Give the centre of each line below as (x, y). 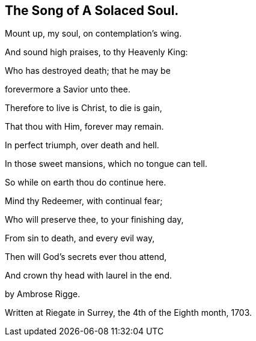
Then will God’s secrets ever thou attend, (86, 257)
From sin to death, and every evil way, (80, 238)
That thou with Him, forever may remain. (84, 127)
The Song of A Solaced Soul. (92, 11)
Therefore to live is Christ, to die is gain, (84, 108)
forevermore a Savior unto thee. (68, 89)
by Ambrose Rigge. (43, 294)
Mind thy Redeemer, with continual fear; (84, 201)
